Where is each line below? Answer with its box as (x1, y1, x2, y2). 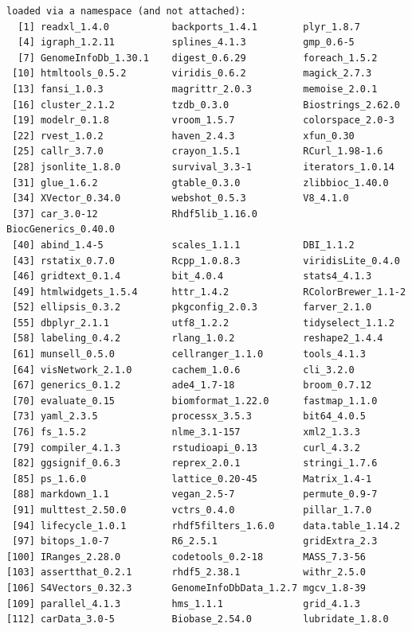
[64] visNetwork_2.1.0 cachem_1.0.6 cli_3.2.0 (12, 364, 355, 376)
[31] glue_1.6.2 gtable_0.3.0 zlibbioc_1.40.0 (12, 177, 389, 189)
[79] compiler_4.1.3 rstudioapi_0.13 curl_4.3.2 (12, 442, 360, 454)
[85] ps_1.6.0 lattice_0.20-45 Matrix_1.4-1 (12, 473, 372, 485)
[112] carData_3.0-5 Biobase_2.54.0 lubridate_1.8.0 (6, 613, 389, 625)
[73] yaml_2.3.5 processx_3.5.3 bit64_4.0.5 (12, 411, 367, 423)
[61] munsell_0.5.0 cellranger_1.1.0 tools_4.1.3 (12, 349, 367, 360)
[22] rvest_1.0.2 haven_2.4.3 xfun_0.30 (12, 130, 355, 142)
